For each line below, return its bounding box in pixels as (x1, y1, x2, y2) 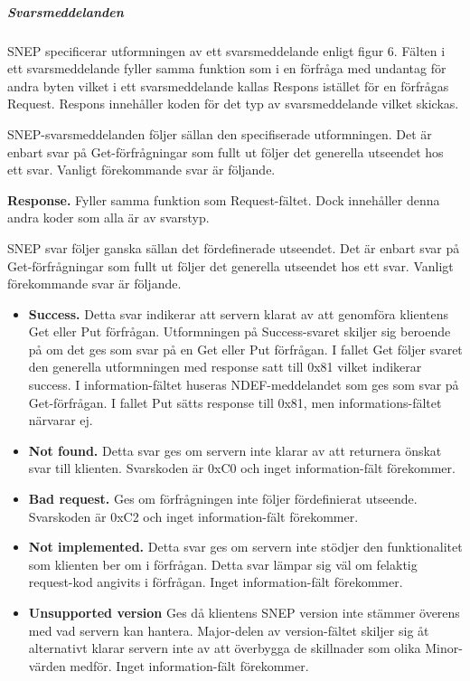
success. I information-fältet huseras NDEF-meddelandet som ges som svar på (28, 375, 459, 394)
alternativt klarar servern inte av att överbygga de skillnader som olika (28, 638, 421, 657)
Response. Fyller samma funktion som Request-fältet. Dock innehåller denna (7, 190, 440, 209)
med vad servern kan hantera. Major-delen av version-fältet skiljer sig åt (28, 620, 429, 639)
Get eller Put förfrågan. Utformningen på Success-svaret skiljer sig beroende (28, 322, 451, 341)
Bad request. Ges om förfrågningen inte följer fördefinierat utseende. (28, 489, 418, 508)
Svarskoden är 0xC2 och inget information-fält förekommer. (28, 506, 359, 525)
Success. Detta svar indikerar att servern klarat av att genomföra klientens (28, 304, 449, 323)
